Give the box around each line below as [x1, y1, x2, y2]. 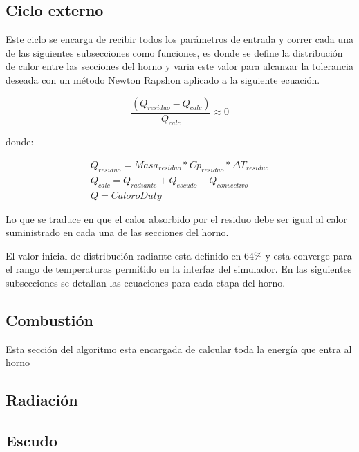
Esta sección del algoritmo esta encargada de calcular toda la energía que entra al [6, 341, 352, 356]
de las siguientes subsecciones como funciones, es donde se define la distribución [6, 45, 343, 60]
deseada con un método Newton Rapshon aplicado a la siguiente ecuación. [6, 72, 320, 87]
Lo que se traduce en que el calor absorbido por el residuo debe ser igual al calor [6, 211, 347, 226]
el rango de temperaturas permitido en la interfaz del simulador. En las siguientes [6, 262, 352, 276]
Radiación [6, 389, 78, 410]
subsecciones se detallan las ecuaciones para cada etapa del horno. [6, 275, 286, 290]
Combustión [6, 309, 93, 331]
